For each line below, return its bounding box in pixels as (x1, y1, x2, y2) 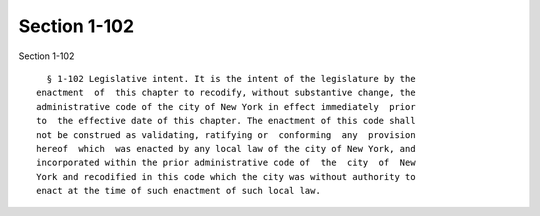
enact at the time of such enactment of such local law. (36, 185, 322, 197)
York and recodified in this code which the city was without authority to (36, 171, 416, 182)
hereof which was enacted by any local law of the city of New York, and (36, 143, 416, 154)
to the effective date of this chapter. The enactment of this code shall (36, 115, 416, 127)
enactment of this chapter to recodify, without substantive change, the (36, 87, 416, 99)
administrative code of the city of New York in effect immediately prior (36, 101, 416, 112)
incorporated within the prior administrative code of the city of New (36, 157, 416, 169)
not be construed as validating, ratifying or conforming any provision (36, 129, 416, 140)
